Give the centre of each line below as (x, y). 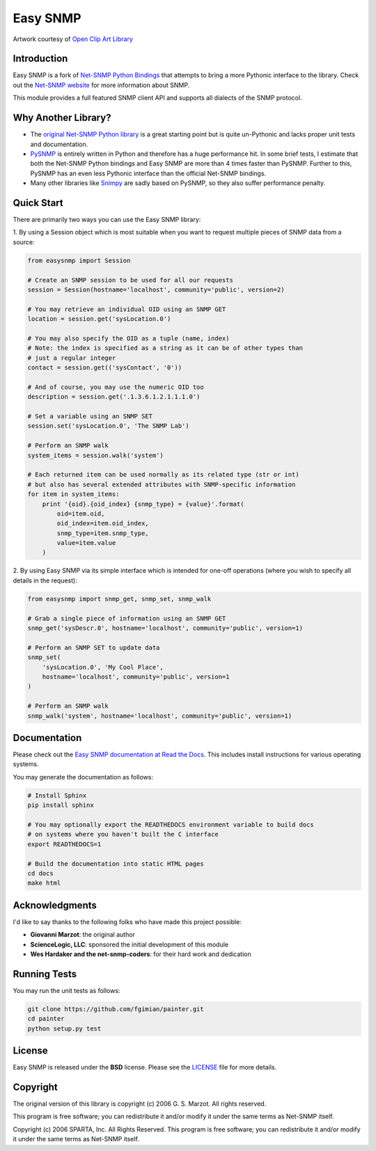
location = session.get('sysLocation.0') (99, 319)
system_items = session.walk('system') (95, 455)
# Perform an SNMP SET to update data (94, 648)
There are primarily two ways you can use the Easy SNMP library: (107, 220)
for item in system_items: (73, 494)
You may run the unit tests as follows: (66, 990)
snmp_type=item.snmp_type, (103, 533)
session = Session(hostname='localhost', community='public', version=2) (156, 289)
